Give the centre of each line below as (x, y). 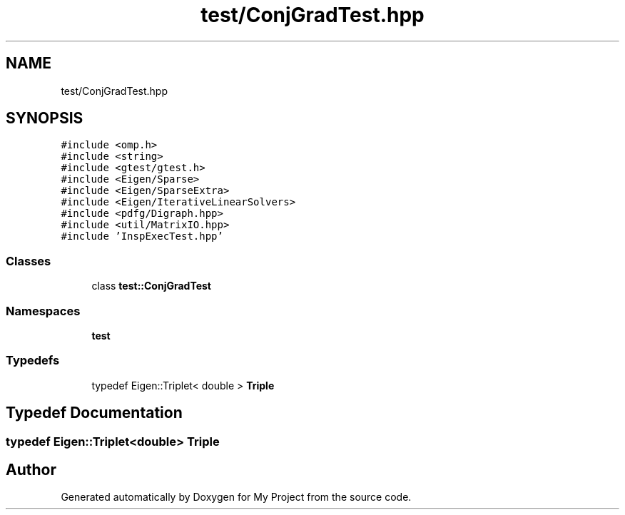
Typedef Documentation (94, 413)
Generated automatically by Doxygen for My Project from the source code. (236, 497)
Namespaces (43, 311)
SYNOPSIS (45, 118)
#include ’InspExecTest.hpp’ (142, 236)
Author (31, 469)
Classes (29, 261)
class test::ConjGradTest (151, 286)
